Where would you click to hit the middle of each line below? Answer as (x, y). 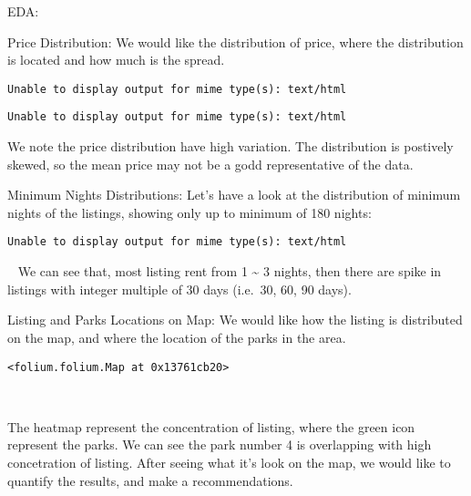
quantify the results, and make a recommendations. (150, 480)
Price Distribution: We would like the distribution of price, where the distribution (235, 41)
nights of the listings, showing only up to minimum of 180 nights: (189, 212)
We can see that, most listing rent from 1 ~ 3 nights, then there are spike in (230, 271)
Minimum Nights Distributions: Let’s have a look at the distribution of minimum (234, 195)
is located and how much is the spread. (116, 60)
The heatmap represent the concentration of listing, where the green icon (211, 426)
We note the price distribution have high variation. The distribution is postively (230, 146)
